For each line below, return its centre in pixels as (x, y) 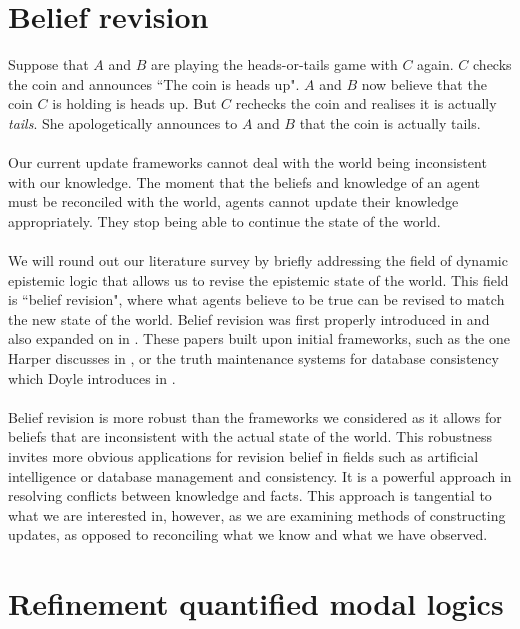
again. (435, 64)
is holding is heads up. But (134, 103)
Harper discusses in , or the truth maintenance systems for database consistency (253, 358)
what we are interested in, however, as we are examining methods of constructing (257, 514)
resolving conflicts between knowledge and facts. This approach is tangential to (250, 495)
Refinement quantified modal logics (256, 603)
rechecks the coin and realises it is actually (366, 103)
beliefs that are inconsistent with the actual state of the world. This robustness (250, 436)
